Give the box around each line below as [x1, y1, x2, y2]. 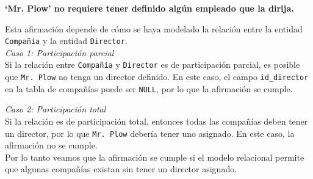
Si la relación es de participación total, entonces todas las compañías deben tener [5, 115, 308, 127]
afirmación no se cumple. [5, 139, 98, 152]
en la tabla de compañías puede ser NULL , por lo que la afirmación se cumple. [5, 82, 293, 95]
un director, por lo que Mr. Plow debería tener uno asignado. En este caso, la [5, 126, 295, 139]
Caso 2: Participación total [5, 103, 106, 115]
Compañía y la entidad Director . [5, 34, 128, 47]
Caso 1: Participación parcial [5, 46, 114, 59]
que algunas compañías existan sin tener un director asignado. [5, 163, 237, 175]
